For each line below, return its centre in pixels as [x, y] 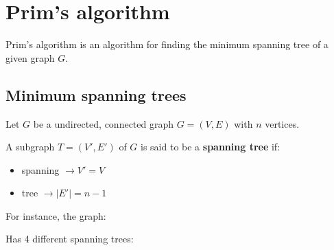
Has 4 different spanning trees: [70, 239]
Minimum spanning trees [96, 94]
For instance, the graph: [56, 215]
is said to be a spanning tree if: [211, 147]
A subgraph [30, 147]
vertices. [282, 123]
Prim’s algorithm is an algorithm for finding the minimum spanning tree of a [167, 44]
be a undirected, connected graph [104, 123]
